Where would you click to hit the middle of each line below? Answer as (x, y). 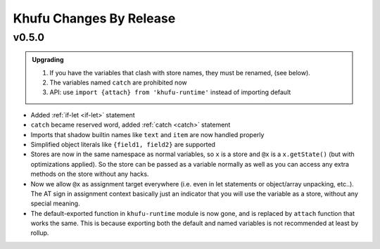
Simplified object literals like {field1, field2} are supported (123, 144)
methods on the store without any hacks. (90, 174)
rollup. (40, 233)
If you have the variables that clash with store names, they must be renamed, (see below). (180, 72)
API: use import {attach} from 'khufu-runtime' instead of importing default (170, 92)
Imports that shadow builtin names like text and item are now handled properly (147, 134)
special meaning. (55, 203)
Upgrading (48, 60)
